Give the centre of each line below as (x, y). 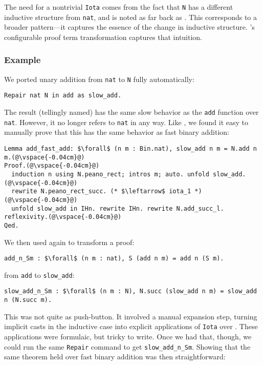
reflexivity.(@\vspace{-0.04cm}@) (63, 217)
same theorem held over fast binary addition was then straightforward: (115, 357)
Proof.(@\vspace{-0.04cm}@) (52, 166)
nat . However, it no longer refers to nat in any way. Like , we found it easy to (126, 122)
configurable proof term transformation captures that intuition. (103, 37)
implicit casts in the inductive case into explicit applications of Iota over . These (131, 326)
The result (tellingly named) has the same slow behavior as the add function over (131, 112)
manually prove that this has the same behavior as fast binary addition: (117, 132)
